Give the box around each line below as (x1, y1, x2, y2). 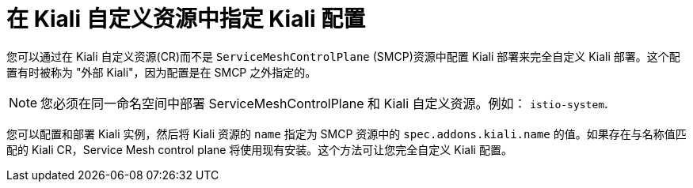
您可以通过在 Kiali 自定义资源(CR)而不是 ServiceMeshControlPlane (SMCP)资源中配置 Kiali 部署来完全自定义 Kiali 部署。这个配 (6, 49, 680, 63)
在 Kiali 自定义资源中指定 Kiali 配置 (6, 6, 366, 32)
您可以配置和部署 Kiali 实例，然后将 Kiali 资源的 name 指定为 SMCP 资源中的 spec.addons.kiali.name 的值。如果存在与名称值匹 (6, 126, 687, 141)
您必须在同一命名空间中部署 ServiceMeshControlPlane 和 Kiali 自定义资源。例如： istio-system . (40, 95, 608, 111)
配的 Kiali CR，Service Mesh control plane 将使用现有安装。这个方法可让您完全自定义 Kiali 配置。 (6, 142, 512, 156)
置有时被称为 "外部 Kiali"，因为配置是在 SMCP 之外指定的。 (6, 65, 317, 79)
